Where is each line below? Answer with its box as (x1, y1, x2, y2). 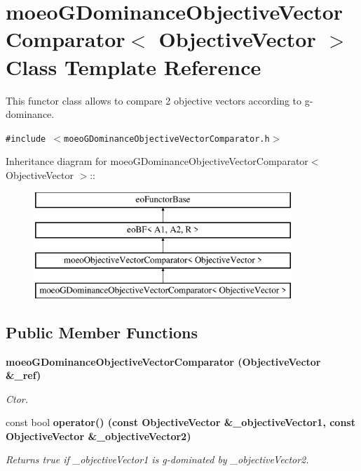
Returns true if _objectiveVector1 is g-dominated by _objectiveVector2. (6, 452, 309, 467)
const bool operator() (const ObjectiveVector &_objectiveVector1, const (6, 415, 355, 430)
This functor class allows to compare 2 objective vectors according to (6, 93, 302, 107)
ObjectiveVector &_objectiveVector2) (6, 428, 191, 443)
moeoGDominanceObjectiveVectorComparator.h (64, 133, 270, 144)
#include (6, 133, 46, 144)
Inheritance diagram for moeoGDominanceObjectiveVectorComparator (6, 154, 308, 168)
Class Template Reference (6, 52, 261, 81)
